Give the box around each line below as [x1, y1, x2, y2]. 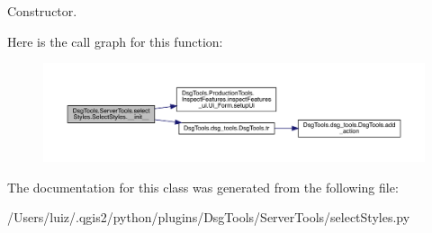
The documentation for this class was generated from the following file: [7, 177, 399, 196]
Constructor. [7, 2, 77, 20]
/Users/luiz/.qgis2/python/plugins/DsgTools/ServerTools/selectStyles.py [7, 208, 410, 227]
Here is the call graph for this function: [7, 31, 223, 50]
